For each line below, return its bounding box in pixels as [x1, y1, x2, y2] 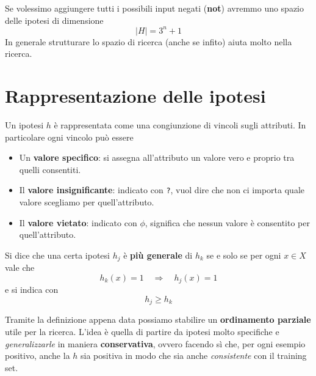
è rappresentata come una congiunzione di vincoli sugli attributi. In [54, 119, 306, 131]
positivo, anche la [5, 349, 70, 362]
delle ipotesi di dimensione [5, 13, 104, 26]
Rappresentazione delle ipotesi [5, 83, 266, 108]
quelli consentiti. [19, 163, 81, 175]
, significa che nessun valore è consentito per [145, 216, 310, 229]
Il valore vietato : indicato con [19, 216, 137, 229]
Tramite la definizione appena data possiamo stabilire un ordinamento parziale [5, 313, 311, 326]
